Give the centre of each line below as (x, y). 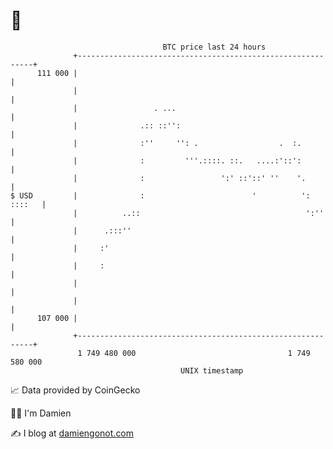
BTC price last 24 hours (214, 47)
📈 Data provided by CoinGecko (75, 390)
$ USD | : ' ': (160, 195)
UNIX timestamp (212, 370)
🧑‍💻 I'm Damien (41, 413)
